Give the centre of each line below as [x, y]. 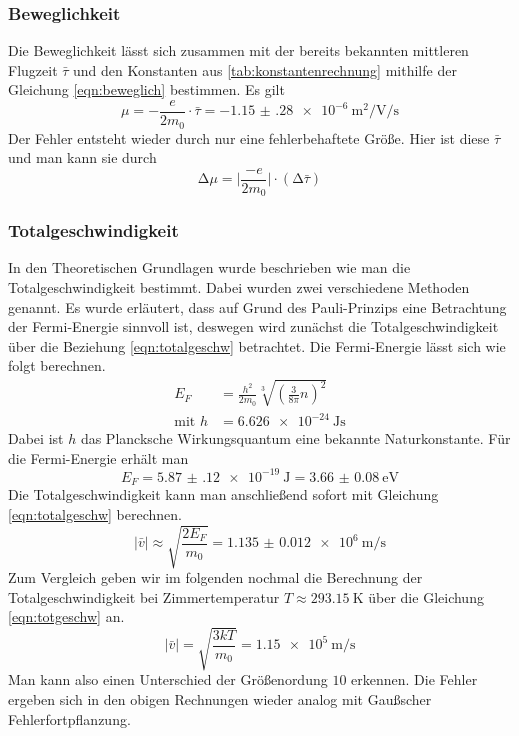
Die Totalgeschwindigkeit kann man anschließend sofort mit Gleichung [223, 494]
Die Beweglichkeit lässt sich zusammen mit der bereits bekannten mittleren [238, 50]
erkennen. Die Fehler [414, 679]
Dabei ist [36, 438]
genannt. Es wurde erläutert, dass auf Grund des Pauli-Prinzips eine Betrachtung [257, 306]
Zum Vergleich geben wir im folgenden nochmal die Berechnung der [215, 576]
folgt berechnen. [57, 365]
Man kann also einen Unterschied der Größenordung [168, 679]
